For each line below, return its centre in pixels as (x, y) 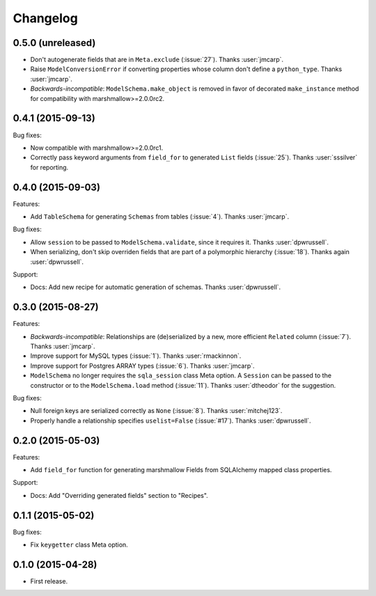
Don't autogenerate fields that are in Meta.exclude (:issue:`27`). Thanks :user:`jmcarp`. (157, 60)
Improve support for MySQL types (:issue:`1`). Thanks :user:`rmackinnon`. (136, 356)
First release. (49, 581)
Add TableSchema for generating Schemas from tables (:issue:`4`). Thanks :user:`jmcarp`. (159, 217)
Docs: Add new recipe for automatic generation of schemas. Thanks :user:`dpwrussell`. (156, 287)
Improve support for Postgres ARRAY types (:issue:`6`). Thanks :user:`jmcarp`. (142, 366)
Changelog (45, 18)
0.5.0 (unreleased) (54, 43)
